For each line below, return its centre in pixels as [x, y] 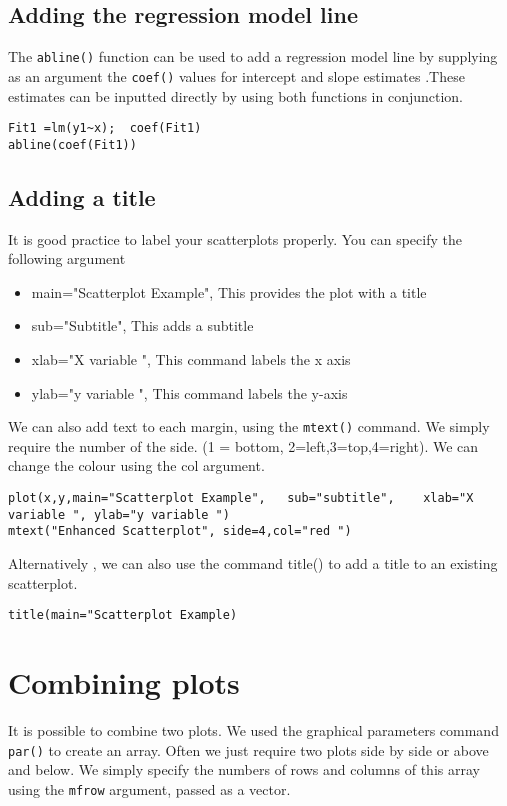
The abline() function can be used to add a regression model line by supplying [253, 56]
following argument [67, 258]
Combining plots [124, 682]
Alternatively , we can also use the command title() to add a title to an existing [253, 563]
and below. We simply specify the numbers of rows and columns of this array [244, 769]
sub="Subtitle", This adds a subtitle [142, 325]
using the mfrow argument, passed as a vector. [149, 788]
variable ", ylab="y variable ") [119, 514]
